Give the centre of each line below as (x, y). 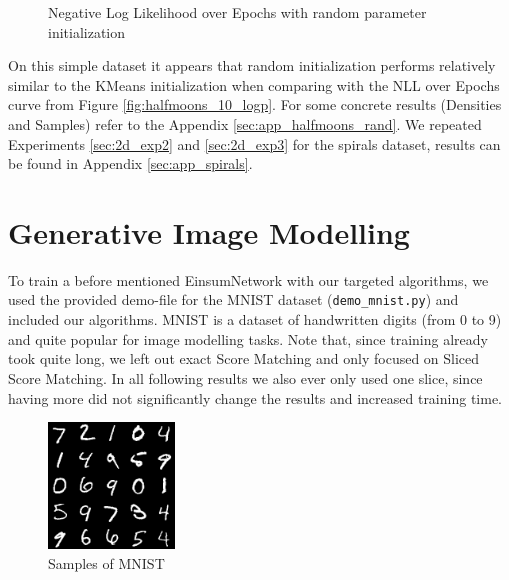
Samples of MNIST (106, 562)
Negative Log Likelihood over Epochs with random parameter (237, 12)
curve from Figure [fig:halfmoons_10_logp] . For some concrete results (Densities (255, 104)
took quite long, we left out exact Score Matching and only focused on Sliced (244, 358)
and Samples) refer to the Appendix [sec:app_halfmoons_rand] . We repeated (245, 123)
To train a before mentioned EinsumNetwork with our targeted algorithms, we (248, 279)
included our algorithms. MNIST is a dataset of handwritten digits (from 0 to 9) (255, 319)
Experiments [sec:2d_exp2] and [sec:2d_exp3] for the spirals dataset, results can (254, 143)
